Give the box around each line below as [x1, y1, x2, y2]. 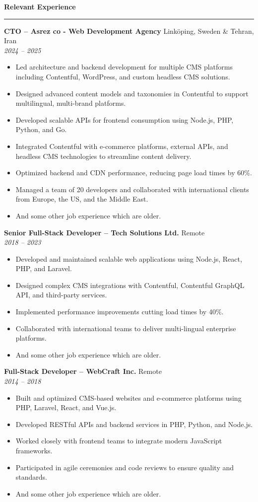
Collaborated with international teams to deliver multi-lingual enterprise [15, 323, 236, 333]
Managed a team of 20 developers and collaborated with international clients [15, 184, 249, 194]
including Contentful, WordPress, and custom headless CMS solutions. [15, 71, 230, 81]
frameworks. [15, 445, 53, 455]
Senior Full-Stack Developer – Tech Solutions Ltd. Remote [4, 227, 205, 237]
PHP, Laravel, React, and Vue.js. [15, 402, 117, 413]
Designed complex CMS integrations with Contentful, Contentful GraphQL [15, 280, 245, 290]
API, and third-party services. [15, 289, 107, 300]
